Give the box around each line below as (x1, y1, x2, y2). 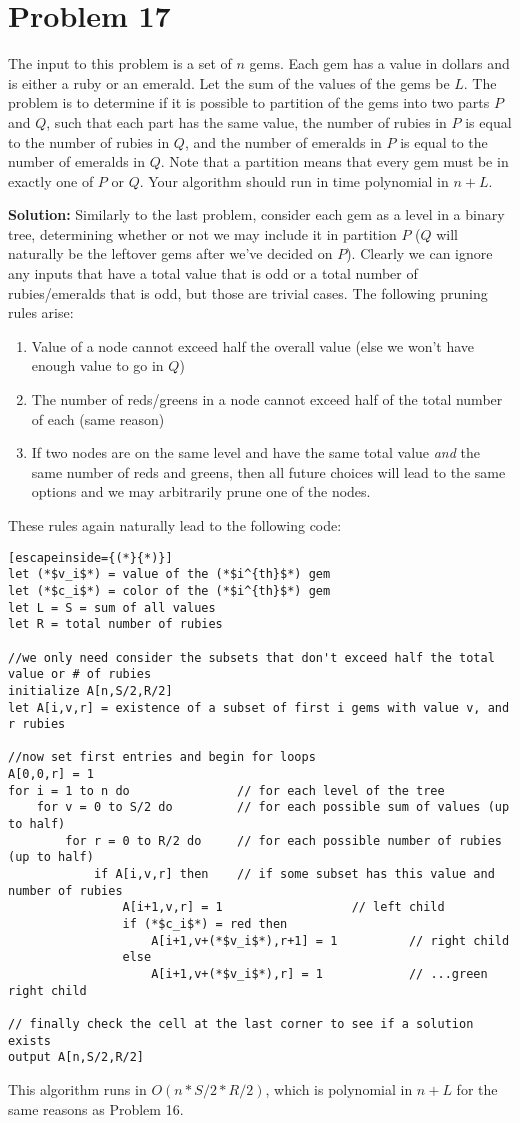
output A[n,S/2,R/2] (8, 1050, 145, 1065)
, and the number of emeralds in (184, 131, 382, 152)
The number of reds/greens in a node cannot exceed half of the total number (31, 389, 503, 410)
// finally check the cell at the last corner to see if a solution (8, 1016, 474, 1031)
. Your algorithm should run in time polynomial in (139, 170, 449, 191)
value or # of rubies (8, 667, 152, 682)
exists (8, 1033, 51, 1048)
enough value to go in (31, 355, 164, 376)
